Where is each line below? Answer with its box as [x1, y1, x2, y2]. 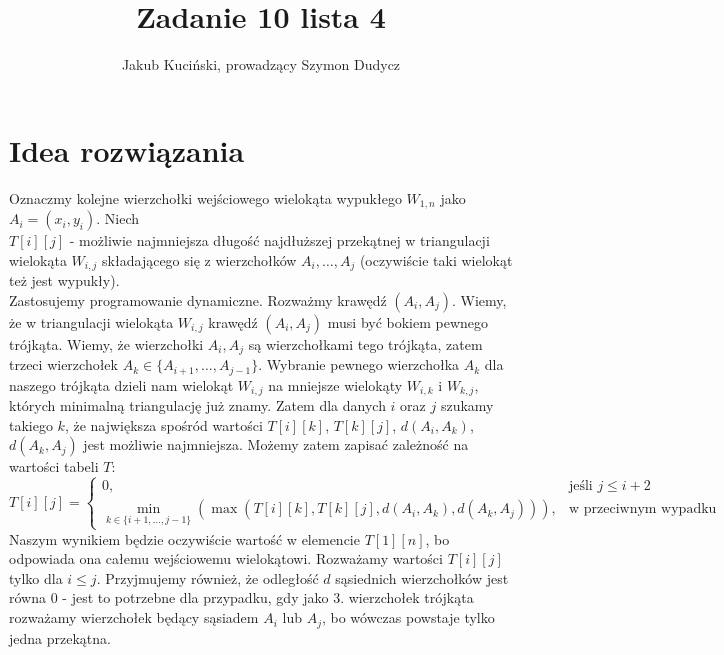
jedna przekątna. [9, 627, 111, 648]
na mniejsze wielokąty [268, 374, 403, 395]
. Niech [96, 208, 140, 229]
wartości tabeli [9, 456, 99, 477]
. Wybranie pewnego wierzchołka [258, 354, 460, 375]
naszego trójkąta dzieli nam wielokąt [9, 374, 234, 395]
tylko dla [9, 567, 63, 588]
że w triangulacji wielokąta [9, 311, 174, 332]
